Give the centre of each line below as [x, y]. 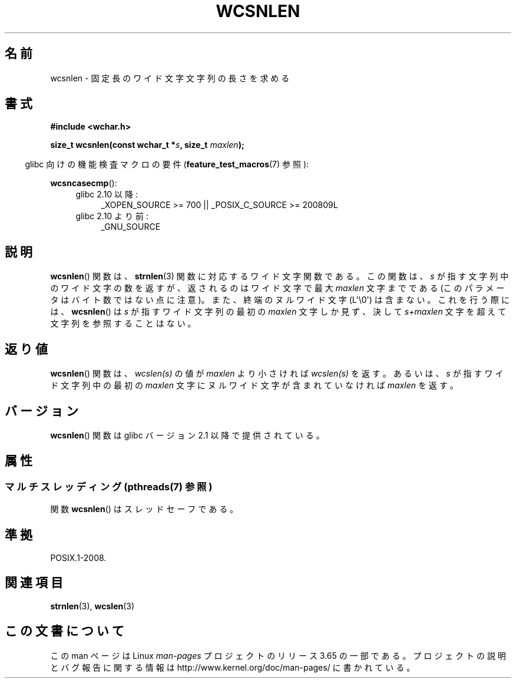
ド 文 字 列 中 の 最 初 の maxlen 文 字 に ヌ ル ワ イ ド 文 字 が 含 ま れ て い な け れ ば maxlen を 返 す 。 [254, 385]
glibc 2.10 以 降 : [107, 194]
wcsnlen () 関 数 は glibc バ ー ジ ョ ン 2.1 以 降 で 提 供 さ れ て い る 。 [187, 435]
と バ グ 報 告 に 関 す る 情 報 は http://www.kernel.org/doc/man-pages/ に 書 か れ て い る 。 [233, 667]
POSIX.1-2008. [78, 558]
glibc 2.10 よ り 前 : [112, 216]
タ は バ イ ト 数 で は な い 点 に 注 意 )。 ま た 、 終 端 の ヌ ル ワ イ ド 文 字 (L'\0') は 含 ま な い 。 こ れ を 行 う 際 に [280, 300]
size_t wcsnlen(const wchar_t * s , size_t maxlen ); [147, 145]
